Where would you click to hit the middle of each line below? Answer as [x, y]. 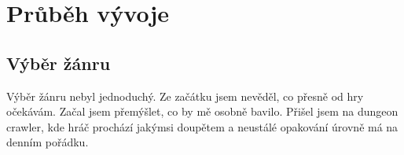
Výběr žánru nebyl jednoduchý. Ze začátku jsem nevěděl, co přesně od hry [185, 96]
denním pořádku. [48, 142]
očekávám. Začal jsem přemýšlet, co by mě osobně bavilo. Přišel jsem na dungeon [202, 111]
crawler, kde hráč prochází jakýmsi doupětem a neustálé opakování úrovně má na [202, 126]
